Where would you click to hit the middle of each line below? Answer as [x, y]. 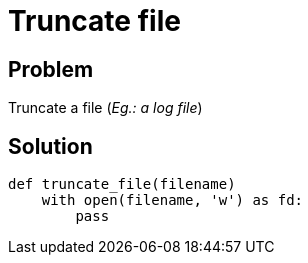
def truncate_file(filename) [122, 184]
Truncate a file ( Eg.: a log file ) [105, 108]
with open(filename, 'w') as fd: [172, 200]
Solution [50, 146]
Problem [51, 69]
